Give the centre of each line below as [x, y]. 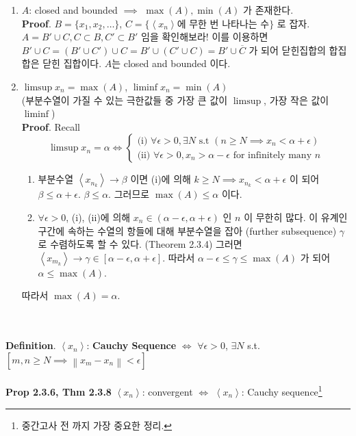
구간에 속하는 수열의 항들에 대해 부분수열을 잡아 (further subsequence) [187, 230]
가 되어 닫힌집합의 [287, 50]
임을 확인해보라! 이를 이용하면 [205, 37]
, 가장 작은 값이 [296, 100]
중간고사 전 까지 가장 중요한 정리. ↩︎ [97, 425]
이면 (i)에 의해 [161, 179]
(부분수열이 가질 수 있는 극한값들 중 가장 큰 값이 [125, 100]
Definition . [31, 345]
